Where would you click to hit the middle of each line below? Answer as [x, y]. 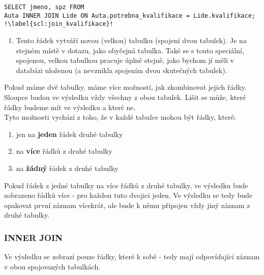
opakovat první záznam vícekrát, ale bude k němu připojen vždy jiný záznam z [127, 205]
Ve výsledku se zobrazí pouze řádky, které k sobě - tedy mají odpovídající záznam [132, 256]
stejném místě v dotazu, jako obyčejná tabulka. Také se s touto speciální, [130, 50]
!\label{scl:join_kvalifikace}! [59, 24]
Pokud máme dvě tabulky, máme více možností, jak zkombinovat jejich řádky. [125, 87]
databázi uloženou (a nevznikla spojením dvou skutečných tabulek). [122, 70]
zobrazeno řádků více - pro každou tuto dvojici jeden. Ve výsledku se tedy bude [128, 195]
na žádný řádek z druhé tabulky [67, 168]
